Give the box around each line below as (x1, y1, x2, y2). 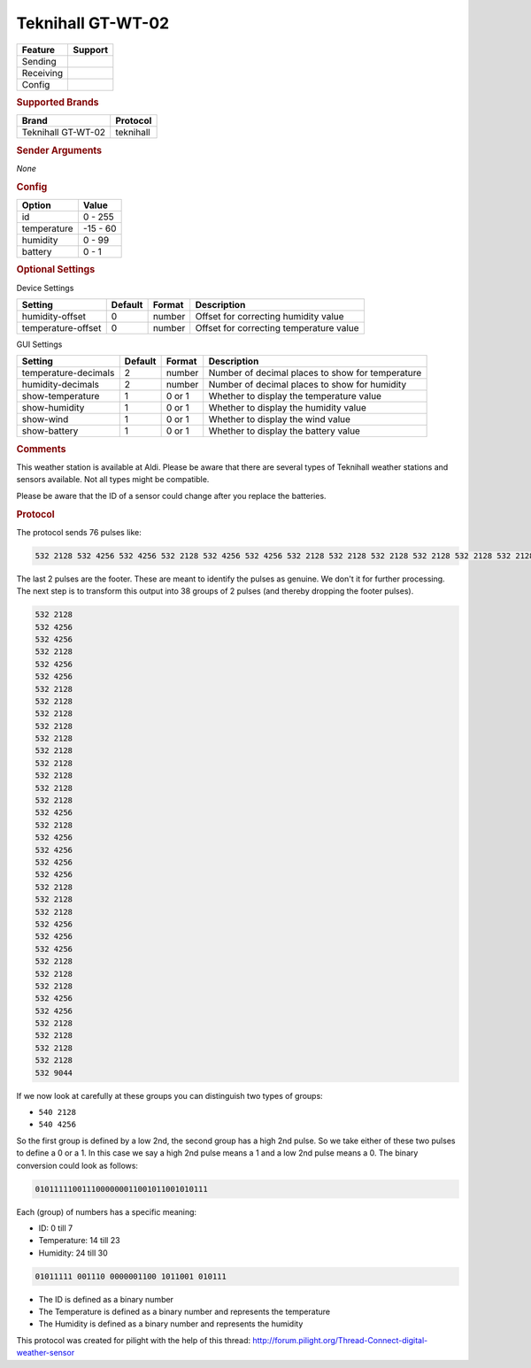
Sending (21, 55, 57, 67)
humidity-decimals (21, 379, 99, 391)
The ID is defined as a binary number (38, 1294, 174, 1304)
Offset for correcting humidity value (195, 310, 344, 322)
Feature (21, 43, 56, 56)
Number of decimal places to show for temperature (208, 367, 422, 380)
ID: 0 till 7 (38, 1222, 73, 1234)
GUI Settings (16, 339, 63, 350)
